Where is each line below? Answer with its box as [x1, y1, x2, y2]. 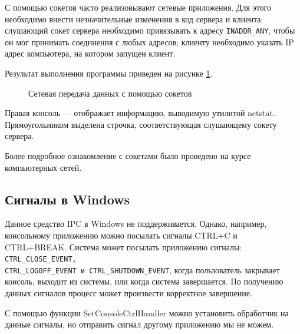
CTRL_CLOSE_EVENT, [5, 255, 77, 264]
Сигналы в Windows [5, 190, 130, 208]
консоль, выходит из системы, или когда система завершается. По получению [5, 275, 283, 287]
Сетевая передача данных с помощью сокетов [28, 87, 192, 99]
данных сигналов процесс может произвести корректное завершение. [5, 287, 252, 299]
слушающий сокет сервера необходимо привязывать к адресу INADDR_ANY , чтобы [5, 24, 295, 37]
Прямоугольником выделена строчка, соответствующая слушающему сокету [5, 118, 277, 130]
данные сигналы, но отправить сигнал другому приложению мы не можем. [5, 318, 274, 330]
